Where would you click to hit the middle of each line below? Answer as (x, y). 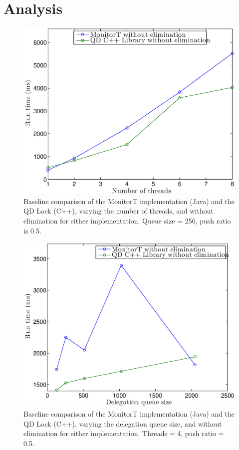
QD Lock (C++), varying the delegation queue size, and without (123, 423)
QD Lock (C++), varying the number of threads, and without (119, 211)
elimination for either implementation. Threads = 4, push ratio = (124, 433)
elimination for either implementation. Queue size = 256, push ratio (127, 221)
